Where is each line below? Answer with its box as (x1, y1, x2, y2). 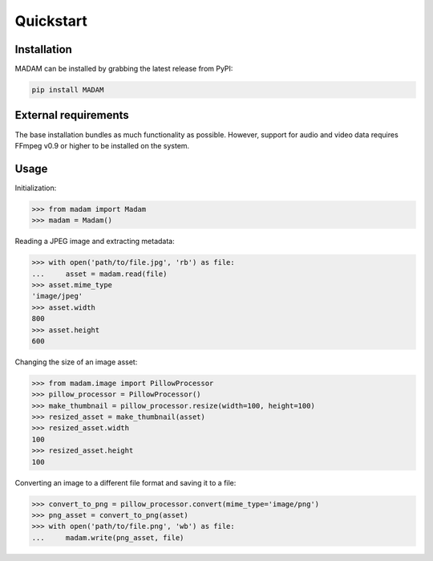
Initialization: (14, 183, 57, 193)
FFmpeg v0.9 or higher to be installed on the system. (14, 140, 190, 150)
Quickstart (14, 12, 88, 30)
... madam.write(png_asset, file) (31, 533, 184, 542)
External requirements (14, 108, 130, 122)
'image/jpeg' (31, 291, 83, 301)
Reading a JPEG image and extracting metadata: (14, 237, 176, 246)
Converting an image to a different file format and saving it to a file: (14, 478, 237, 487)
